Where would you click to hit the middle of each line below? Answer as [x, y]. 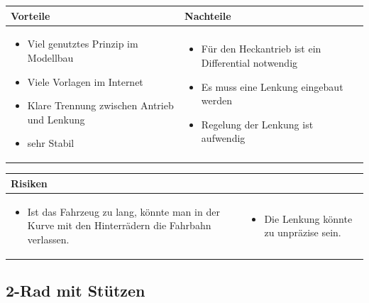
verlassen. [48, 239]
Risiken [29, 183]
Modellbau [50, 57]
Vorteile [31, 15]
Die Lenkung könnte [308, 218]
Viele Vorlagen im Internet [85, 81]
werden [217, 100]
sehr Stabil [51, 143]
